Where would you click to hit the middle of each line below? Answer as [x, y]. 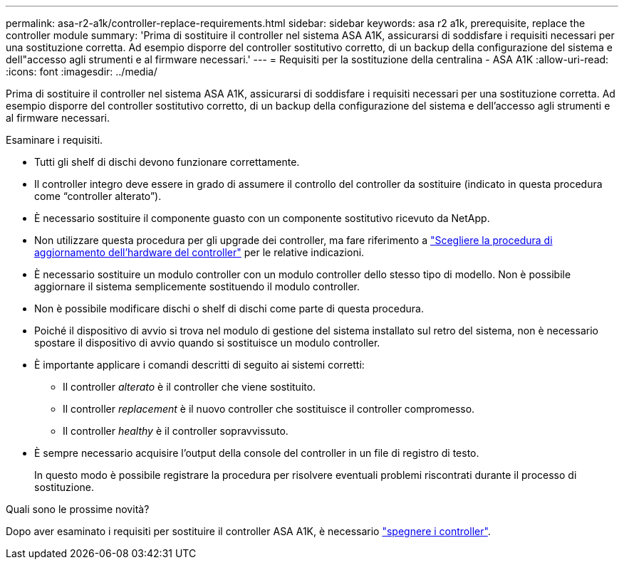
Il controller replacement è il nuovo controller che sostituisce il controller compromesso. [269, 409]
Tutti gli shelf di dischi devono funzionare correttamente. [167, 162]
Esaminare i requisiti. [54, 140]
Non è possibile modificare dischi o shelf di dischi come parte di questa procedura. [229, 308]
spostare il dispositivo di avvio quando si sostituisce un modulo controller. [207, 343]
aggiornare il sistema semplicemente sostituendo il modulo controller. [197, 286]
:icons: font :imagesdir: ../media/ [82, 72]
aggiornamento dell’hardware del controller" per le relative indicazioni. [199, 252]
